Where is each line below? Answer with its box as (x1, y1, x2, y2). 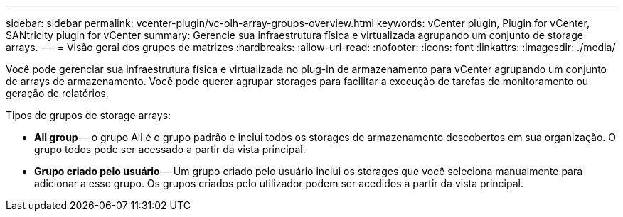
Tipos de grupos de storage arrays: (6, 109, 171, 121)
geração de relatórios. (6, 87, 109, 99)
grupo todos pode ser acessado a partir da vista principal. (34, 143, 306, 155)
